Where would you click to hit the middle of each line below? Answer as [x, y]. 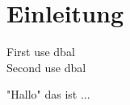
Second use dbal [46, 67]
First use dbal [41, 52]
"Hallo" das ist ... [48, 94]
